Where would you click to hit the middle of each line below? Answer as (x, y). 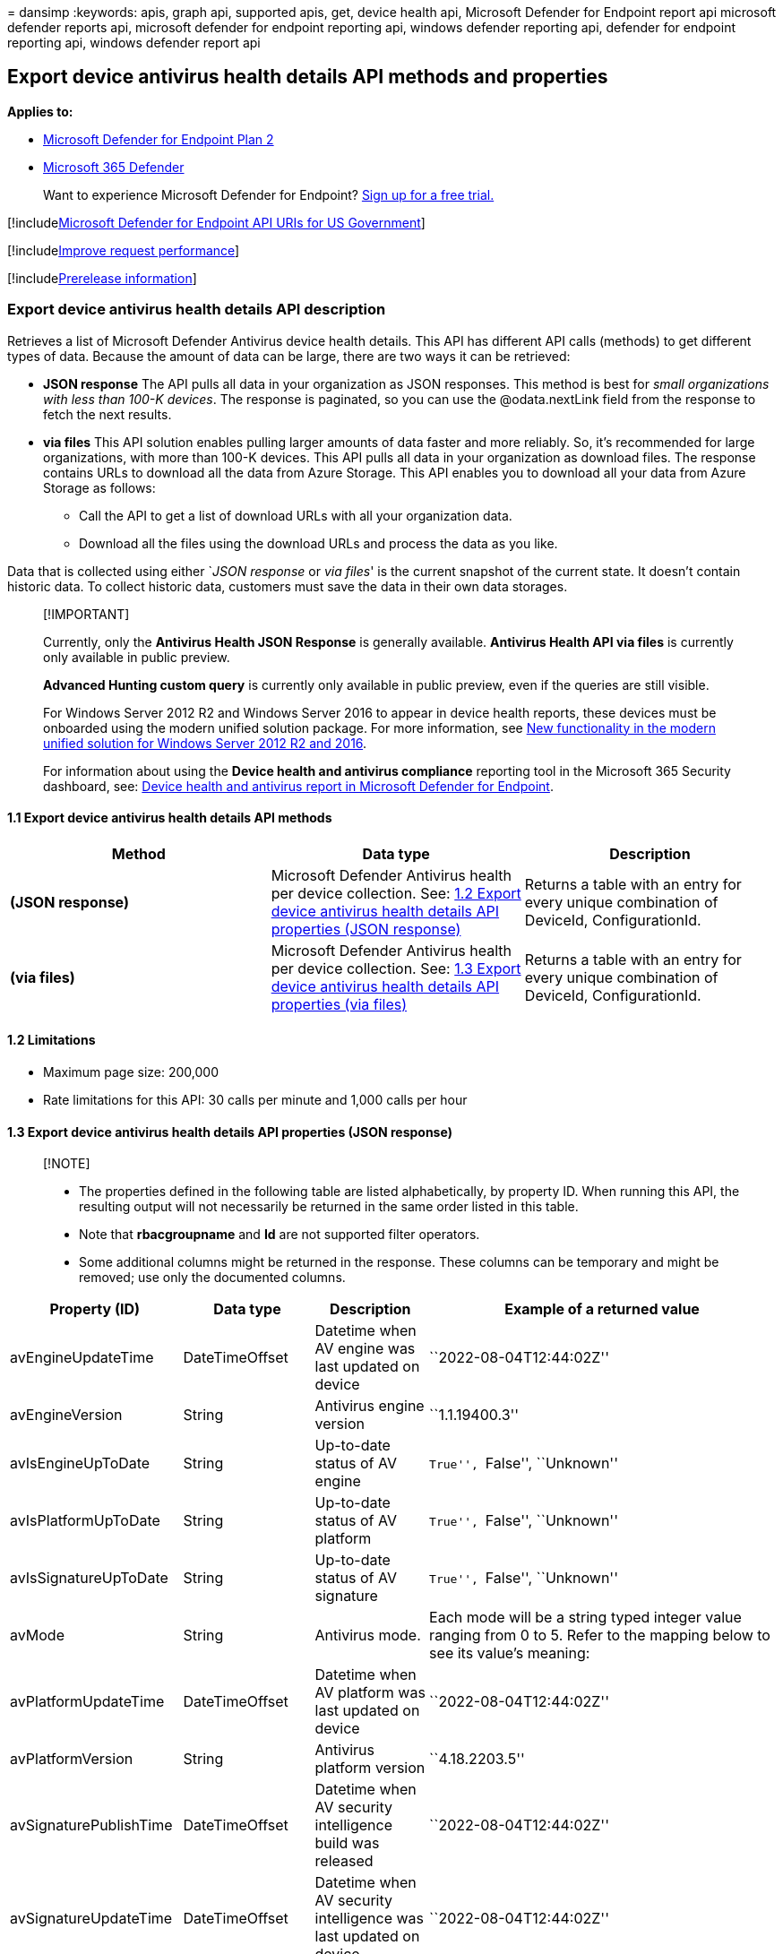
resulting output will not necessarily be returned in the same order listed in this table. (329, 1207)
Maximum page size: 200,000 (131, 1072)
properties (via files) (339, 1004)
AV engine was (365, 1349)
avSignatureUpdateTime (91, 1919)
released (344, 1861)
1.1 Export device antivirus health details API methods (170, 818)
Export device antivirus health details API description (197, 310)
